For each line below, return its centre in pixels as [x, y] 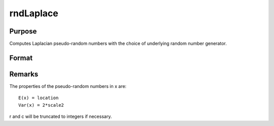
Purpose [23, 31]
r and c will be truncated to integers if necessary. [61, 116]
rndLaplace [34, 13]
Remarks [24, 74]
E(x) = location [39, 98]
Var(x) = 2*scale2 [41, 105]
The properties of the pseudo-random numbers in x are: [68, 86]
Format [21, 58]
